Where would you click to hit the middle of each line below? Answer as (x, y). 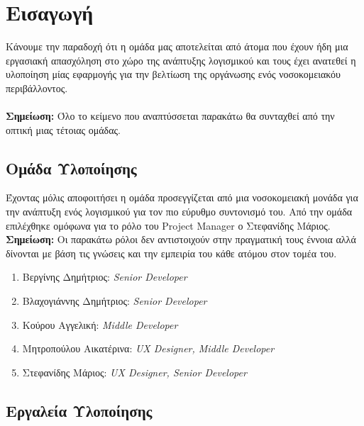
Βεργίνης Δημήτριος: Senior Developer (105, 277)
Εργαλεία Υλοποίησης (79, 410)
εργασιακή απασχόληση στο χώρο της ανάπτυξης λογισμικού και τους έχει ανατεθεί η (181, 60)
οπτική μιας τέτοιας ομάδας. (63, 129)
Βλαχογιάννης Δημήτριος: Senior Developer (115, 301)
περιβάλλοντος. (37, 88)
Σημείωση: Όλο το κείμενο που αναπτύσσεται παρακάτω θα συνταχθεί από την (170, 116)
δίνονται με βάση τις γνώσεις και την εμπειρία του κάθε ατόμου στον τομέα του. (171, 253)
